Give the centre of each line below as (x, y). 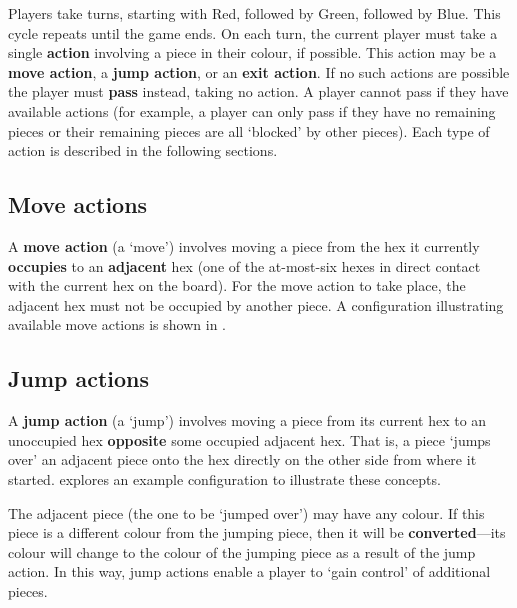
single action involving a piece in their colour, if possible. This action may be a (252, 52)
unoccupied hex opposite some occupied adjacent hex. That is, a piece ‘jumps (249, 439)
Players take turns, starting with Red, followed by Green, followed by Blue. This (254, 13)
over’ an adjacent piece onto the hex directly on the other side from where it (242, 459)
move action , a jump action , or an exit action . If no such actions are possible (259, 71)
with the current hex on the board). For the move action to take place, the (237, 285)
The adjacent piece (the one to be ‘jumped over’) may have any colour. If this (246, 512)
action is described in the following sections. (143, 150)
